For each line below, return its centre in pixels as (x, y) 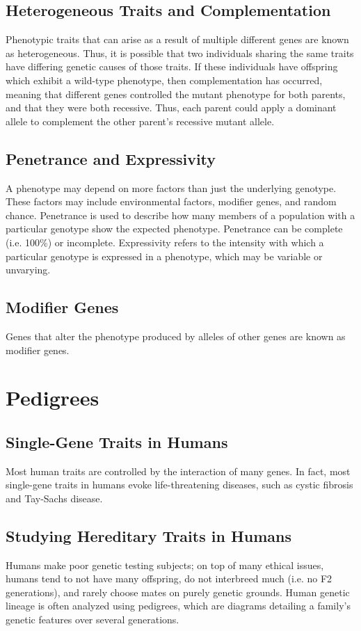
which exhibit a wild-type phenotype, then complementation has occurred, (164, 80)
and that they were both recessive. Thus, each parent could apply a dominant (171, 107)
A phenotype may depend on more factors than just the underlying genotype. (171, 187)
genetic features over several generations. (93, 620)
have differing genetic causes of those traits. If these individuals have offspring (172, 66)
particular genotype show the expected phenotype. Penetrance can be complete (174, 229)
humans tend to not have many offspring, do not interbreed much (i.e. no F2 (169, 578)
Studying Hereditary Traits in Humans (149, 535)
